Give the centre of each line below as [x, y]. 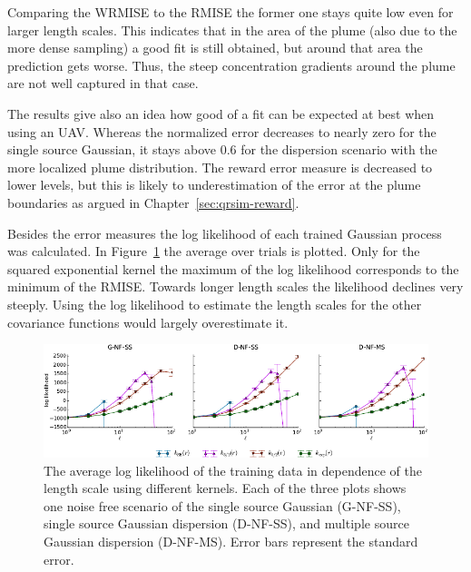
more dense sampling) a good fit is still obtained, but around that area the [215, 48]
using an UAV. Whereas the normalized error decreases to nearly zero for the [222, 131]
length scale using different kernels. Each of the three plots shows [225, 488]
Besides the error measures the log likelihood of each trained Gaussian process [225, 233]
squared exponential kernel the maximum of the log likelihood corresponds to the [233, 268]
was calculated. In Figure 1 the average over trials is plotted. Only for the [214, 251]
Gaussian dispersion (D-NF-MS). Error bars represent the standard [231, 541]
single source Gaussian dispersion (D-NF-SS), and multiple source [226, 523]
